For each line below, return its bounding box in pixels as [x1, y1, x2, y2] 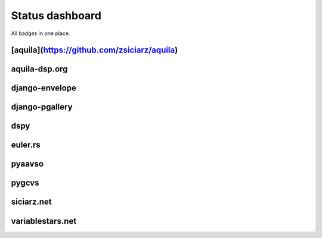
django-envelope [11, 83, 77, 93]
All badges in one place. [11, 30, 70, 37]
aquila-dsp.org [11, 64, 68, 74]
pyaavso [11, 159, 44, 169]
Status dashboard [11, 9, 101, 22]
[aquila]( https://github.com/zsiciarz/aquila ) [11, 45, 178, 55]
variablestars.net [11, 216, 77, 226]
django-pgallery [11, 102, 73, 112]
